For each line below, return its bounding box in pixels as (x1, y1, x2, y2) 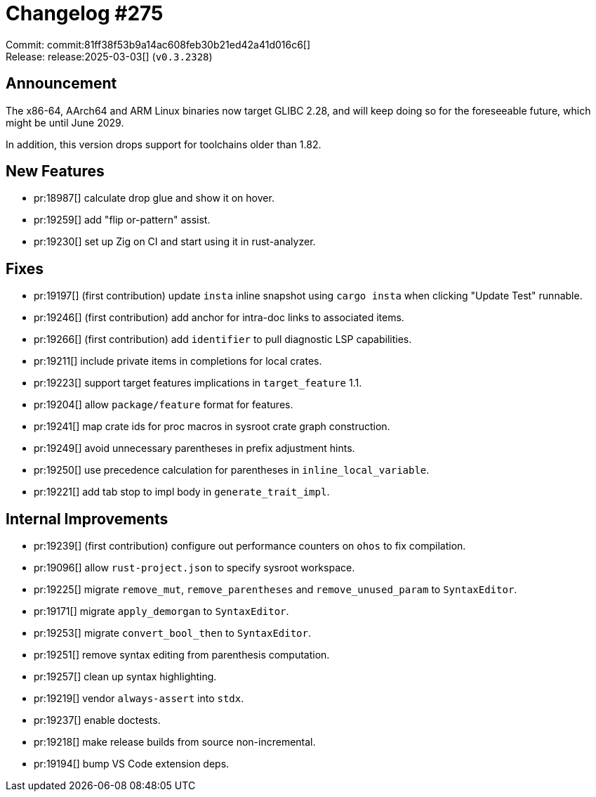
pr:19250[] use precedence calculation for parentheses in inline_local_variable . (34, 464, 430, 477)
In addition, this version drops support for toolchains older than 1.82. (6, 138, 322, 150)
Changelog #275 (6, 1, 164, 25)
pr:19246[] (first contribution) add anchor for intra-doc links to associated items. (34, 311, 404, 324)
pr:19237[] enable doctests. (34, 714, 161, 727)
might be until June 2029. (6, 116, 124, 129)
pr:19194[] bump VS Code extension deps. (34, 758, 230, 770)
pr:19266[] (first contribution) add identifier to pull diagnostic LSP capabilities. (34, 333, 412, 346)
